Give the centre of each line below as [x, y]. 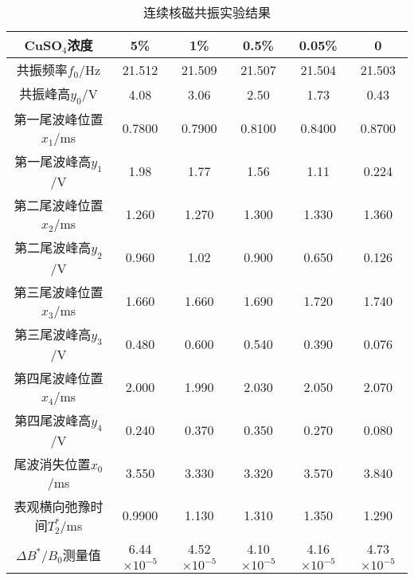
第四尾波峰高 [53, 420]
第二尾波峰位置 [59, 206]
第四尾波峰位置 [59, 378]
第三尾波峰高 [53, 334]
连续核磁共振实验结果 [207, 12]
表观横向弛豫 [52, 506]
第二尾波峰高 [53, 248]
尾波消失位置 [52, 464]
